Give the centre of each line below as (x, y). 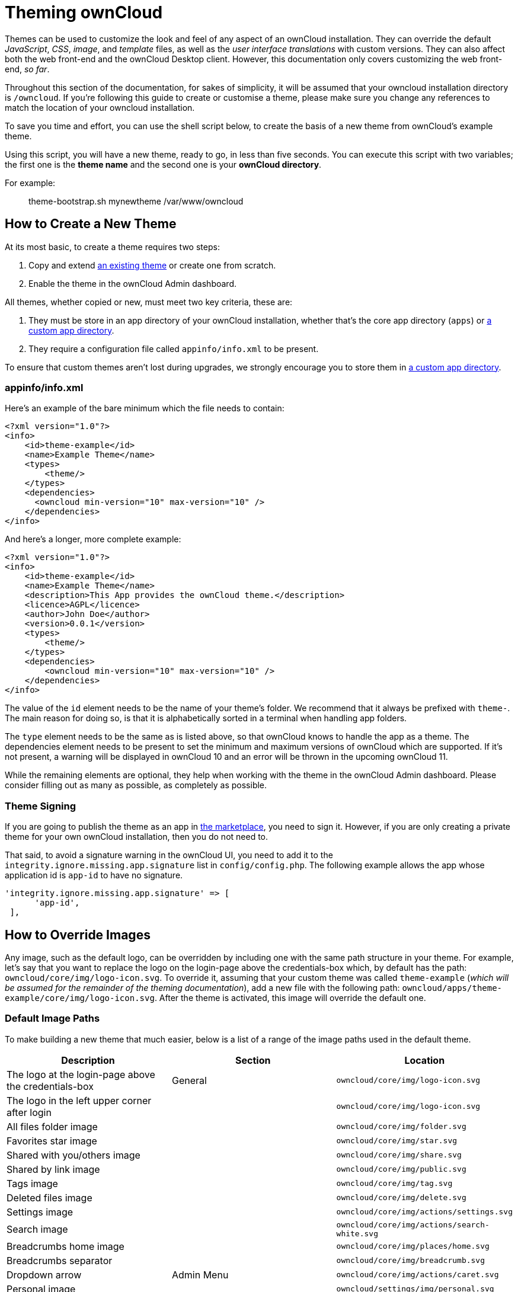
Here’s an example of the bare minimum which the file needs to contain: (145, 408)
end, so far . (27, 69)
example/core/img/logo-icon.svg (80, 998)
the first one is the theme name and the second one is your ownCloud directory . (163, 164)
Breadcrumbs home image (65, 1246)
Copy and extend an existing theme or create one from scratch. (152, 265)
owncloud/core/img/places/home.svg (413, 1246)
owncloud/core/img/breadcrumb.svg (411, 1261)
